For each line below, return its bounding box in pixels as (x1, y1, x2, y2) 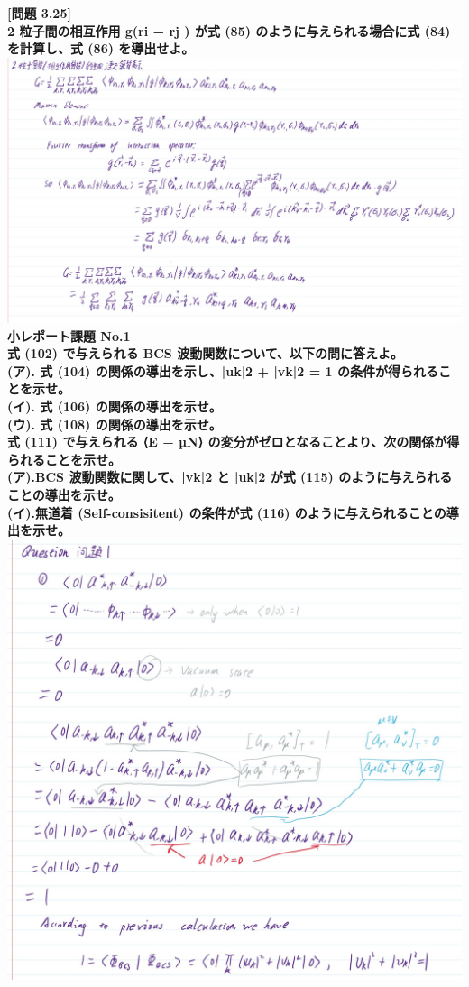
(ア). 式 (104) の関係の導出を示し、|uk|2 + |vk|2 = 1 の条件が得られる (7, 361, 439, 380)
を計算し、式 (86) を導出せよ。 (7, 39, 195, 58)
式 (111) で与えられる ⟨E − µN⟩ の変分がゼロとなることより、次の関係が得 (7, 432, 460, 451)
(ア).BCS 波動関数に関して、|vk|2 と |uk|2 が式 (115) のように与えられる (7, 467, 453, 486)
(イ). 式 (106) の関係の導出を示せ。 (7, 397, 222, 416)
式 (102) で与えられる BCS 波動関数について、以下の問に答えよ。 (7, 344, 404, 363)
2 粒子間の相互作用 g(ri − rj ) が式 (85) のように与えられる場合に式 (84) (7, 21, 451, 40)
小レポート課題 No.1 (7, 326, 131, 345)
